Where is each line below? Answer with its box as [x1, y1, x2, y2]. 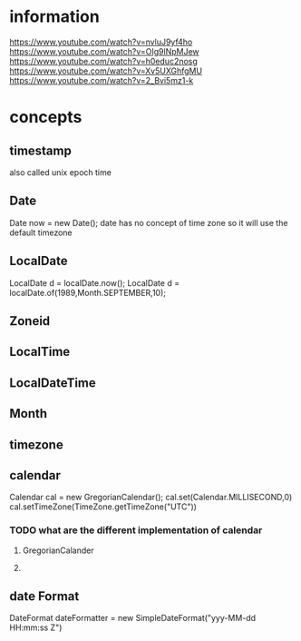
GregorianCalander [22, 545, 94, 556]
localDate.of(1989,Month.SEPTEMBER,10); [9, 287, 166, 298]
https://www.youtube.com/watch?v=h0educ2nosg [9, 55, 198, 66]
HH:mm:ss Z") [9, 622, 63, 633]
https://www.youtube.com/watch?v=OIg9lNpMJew [9, 45, 199, 56]
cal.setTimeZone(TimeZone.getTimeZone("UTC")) [9, 501, 198, 512]
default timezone [9, 227, 73, 238]
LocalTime [9, 344, 71, 360]
